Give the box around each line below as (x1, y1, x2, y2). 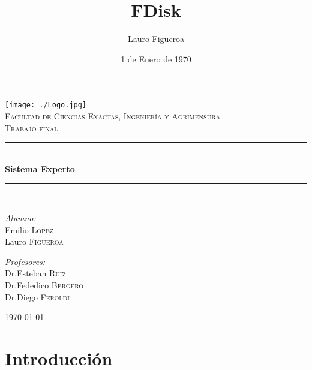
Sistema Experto (5, 162, 75, 175)
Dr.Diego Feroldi (5, 290, 70, 303)
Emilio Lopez (5, 223, 53, 236)
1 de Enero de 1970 (121, 52, 191, 65)
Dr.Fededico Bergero (5, 278, 84, 291)
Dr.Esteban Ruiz (5, 267, 66, 279)
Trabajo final (5, 121, 58, 134)
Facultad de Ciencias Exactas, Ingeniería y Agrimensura (5, 109, 221, 122)
